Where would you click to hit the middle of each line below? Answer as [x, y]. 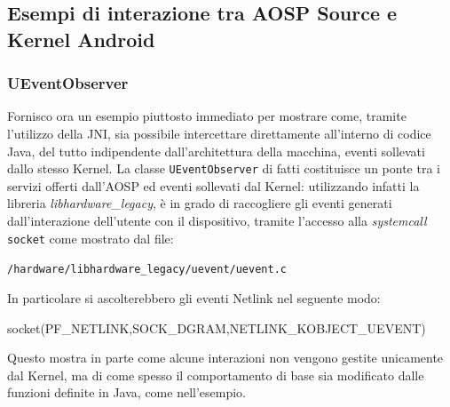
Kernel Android [81, 39]
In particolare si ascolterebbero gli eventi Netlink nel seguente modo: [194, 297]
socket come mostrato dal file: [91, 238]
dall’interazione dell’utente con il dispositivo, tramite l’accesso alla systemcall [217, 221]
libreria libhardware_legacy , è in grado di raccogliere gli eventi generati [200, 203]
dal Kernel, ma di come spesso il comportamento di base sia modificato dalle [216, 375]
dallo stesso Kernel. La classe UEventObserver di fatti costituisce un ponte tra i [224, 168]
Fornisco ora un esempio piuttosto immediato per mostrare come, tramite [207, 116]
